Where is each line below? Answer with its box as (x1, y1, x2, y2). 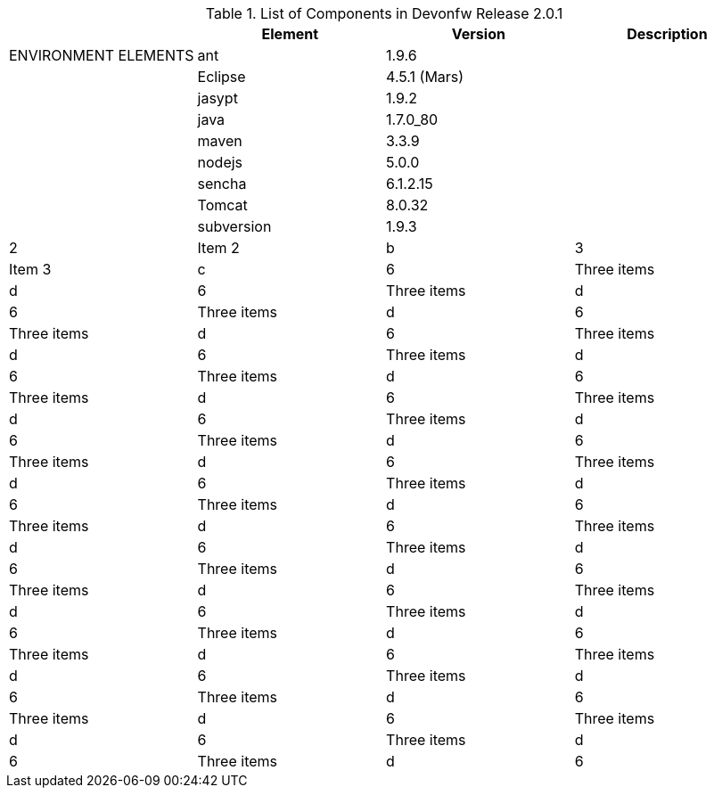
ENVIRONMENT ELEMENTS (9, 46, 194, 64)
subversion (197, 217, 272, 235)
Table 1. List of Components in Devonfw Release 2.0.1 (205, 4, 563, 22)
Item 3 (9, 260, 52, 278)
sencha (197, 175, 247, 193)
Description (627, 25, 708, 43)
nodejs (197, 153, 243, 171)
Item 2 (197, 239, 240, 257)
